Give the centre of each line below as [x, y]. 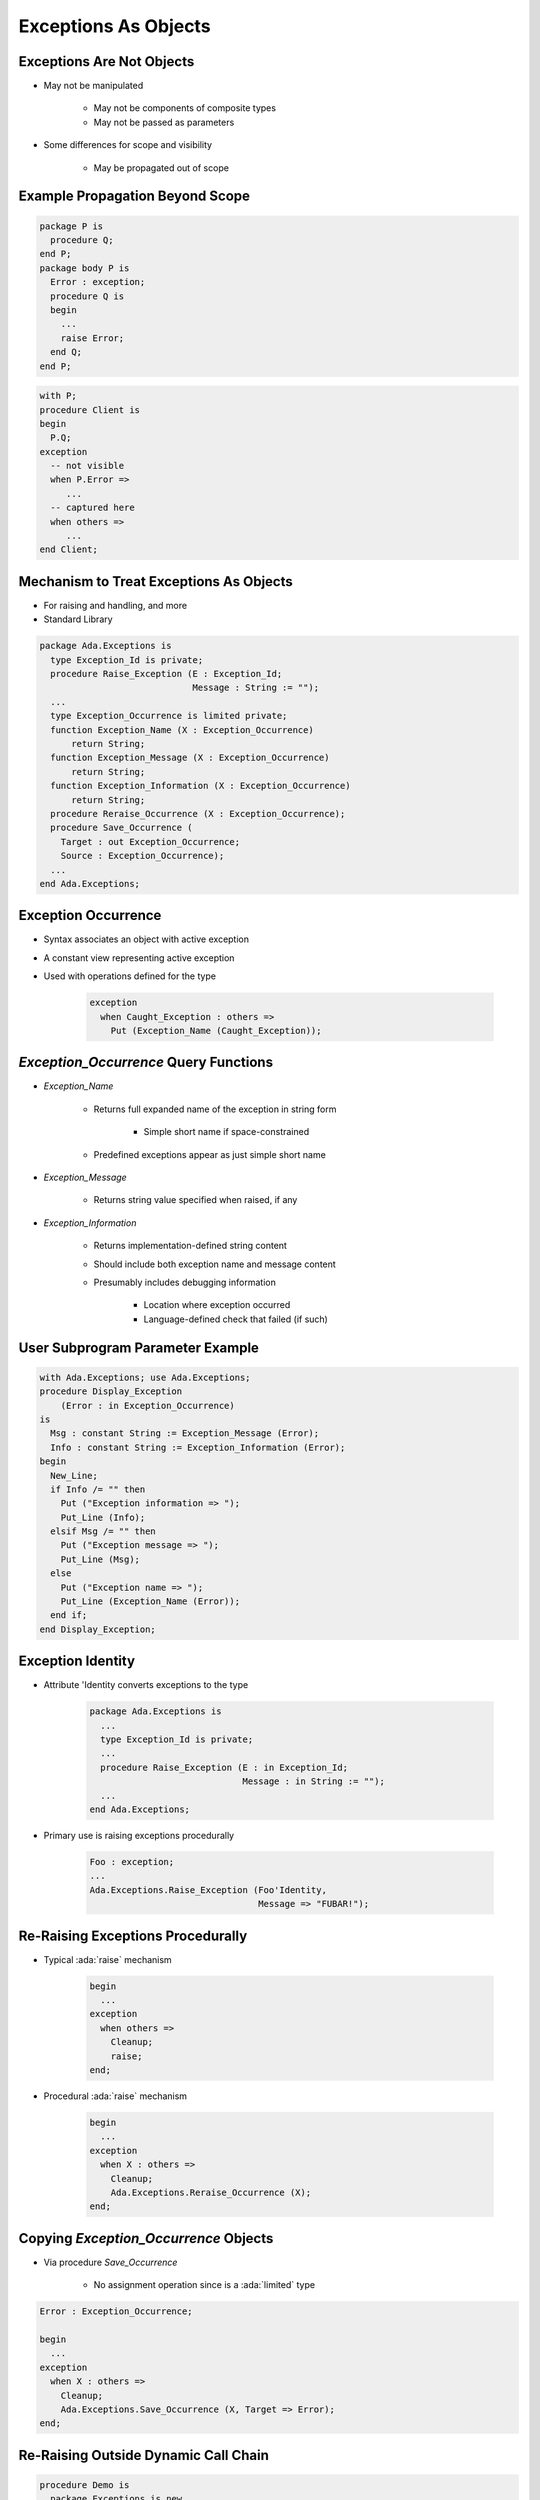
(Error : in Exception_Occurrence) [147, 1405]
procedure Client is [89, 409]
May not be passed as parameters [164, 122]
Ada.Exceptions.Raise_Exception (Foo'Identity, [208, 1889]
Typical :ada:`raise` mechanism [107, 1959]
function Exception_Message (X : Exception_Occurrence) [190, 758]
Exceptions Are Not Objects [106, 61]
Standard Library [78, 619]
